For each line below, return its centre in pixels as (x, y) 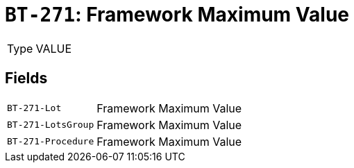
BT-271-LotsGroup (51, 125)
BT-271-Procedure (51, 142)
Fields (26, 78)
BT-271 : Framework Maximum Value (177, 15)
